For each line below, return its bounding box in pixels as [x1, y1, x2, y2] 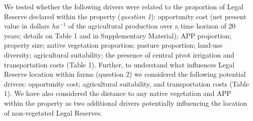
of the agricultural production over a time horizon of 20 [68, 21, 236, 31]
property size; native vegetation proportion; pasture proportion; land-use [4, 40, 223, 50]
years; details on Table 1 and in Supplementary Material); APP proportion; [4, 30, 231, 40]
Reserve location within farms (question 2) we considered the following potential [4, 69, 246, 79]
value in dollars [4, 21, 50, 31]
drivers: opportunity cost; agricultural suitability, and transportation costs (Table [4, 78, 249, 89]
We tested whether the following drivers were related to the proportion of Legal [4, 1, 244, 11]
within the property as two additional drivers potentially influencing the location [4, 97, 247, 108]
